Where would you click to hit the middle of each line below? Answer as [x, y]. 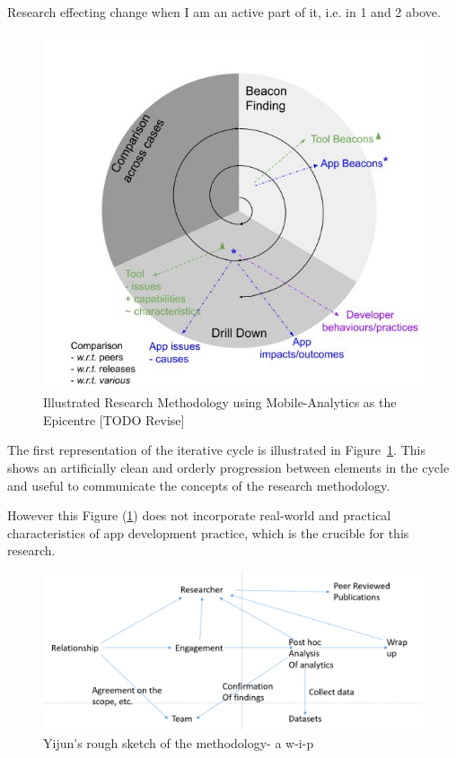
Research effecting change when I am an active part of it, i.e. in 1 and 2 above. [224, 12]
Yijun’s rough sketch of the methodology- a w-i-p [179, 742]
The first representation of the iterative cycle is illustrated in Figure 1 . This [216, 450]
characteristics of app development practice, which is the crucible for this [208, 532]
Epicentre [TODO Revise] [114, 419]
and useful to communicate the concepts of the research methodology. [199, 485]
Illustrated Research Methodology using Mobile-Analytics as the [220, 402]
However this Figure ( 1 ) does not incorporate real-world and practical [199, 515]
